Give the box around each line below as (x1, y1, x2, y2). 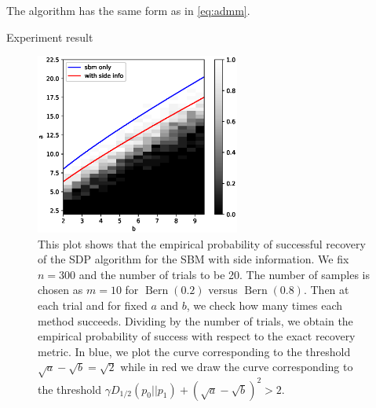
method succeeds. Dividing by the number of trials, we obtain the (38, 312, 353, 329)
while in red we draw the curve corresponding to (120, 358, 353, 375)
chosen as (38, 281, 83, 298)
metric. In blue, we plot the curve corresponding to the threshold (38, 343, 351, 359)
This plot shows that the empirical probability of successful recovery (38, 235, 366, 252)
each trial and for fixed (38, 297, 148, 313)
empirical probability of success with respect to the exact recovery (38, 328, 356, 344)
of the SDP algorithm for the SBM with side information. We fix (38, 251, 349, 267)
